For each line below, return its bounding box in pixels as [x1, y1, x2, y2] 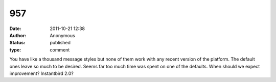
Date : [9, 25, 21, 32]
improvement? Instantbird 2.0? [9, 70, 74, 76]
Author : [9, 32, 27, 38]
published [50, 40, 71, 46]
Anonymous [50, 32, 75, 38]
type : [9, 46, 21, 53]
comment [50, 46, 70, 53]
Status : [9, 40, 26, 46]
